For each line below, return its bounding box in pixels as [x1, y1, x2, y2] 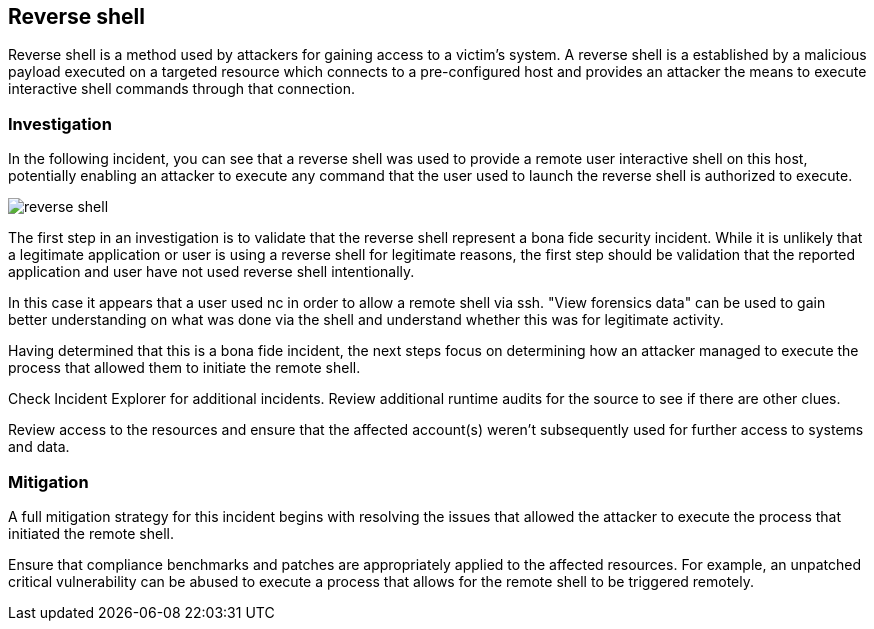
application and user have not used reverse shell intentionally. [8, 263, 415, 281]
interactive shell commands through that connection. [8, 80, 355, 98]
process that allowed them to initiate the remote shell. [8, 359, 361, 377]
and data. [8, 438, 70, 456]
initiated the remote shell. [8, 524, 175, 542]
